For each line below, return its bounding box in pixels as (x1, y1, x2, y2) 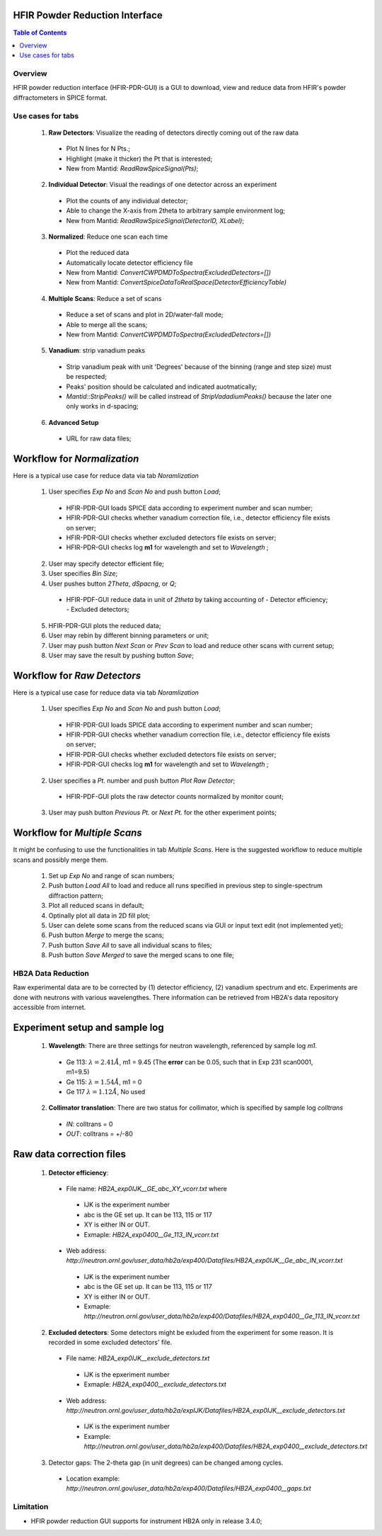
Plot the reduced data (66, 249, 129, 257)
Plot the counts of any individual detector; (66, 196, 188, 205)
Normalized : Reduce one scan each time (48, 232, 168, 241)
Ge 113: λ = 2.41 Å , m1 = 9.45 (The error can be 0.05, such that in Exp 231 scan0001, (66, 1057, 313, 1066)
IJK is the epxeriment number (83, 1370, 170, 1379)
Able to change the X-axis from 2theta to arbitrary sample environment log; (66, 206, 286, 215)
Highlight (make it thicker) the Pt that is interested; (66, 154, 213, 163)
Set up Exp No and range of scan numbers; (48, 872, 175, 880)
